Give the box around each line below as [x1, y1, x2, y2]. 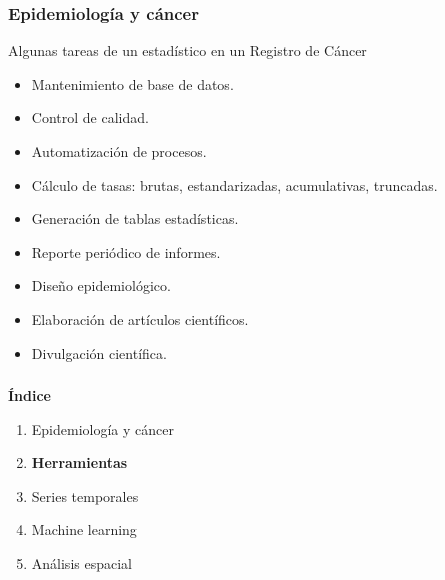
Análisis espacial [31, 553, 132, 574]
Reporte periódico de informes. [31, 241, 221, 262]
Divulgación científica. [31, 342, 167, 363]
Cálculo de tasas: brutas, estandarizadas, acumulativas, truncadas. [31, 174, 438, 195]
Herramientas [31, 452, 128, 473]
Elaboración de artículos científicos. [31, 308, 249, 329]
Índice [8, 385, 51, 406]
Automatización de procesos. [31, 141, 207, 161]
